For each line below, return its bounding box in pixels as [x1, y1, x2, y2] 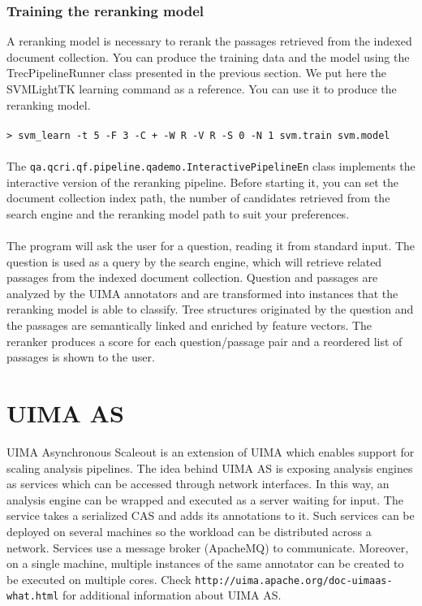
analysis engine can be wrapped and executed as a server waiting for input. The [6, 491, 403, 508]
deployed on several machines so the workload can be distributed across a [6, 522, 372, 539]
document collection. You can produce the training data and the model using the [6, 48, 410, 65]
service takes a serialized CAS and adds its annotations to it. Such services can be [6, 507, 415, 524]
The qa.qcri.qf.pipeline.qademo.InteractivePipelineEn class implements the [6, 158, 416, 175]
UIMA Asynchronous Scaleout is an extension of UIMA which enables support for [6, 443, 415, 460]
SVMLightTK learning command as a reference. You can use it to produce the [6, 80, 397, 97]
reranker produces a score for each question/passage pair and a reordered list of [6, 332, 403, 349]
